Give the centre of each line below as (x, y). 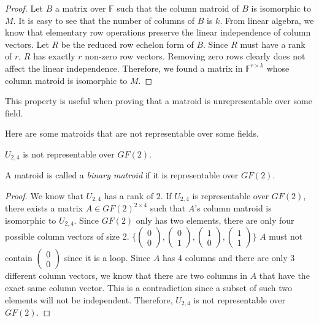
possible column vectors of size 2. (67, 236)
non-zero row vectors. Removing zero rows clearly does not (195, 56)
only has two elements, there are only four (215, 220)
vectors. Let (27, 44)
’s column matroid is (233, 208)
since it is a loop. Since (107, 258)
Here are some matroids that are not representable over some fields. (132, 133)
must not (286, 236)
